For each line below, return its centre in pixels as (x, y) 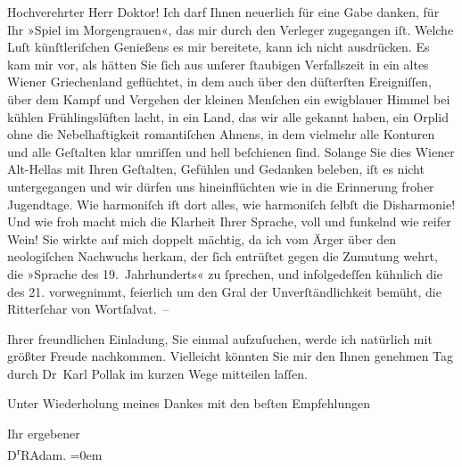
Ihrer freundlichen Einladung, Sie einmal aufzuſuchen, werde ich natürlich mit (220, 338)
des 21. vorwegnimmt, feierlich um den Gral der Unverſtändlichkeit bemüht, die (224, 291)
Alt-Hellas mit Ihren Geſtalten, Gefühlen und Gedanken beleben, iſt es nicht (216, 169)
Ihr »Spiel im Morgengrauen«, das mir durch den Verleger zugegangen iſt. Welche (231, 29)
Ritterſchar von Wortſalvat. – (88, 309)
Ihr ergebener (44, 434)
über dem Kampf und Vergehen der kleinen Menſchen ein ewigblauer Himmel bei (229, 98)
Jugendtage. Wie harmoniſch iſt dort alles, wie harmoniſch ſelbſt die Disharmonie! (231, 204)
